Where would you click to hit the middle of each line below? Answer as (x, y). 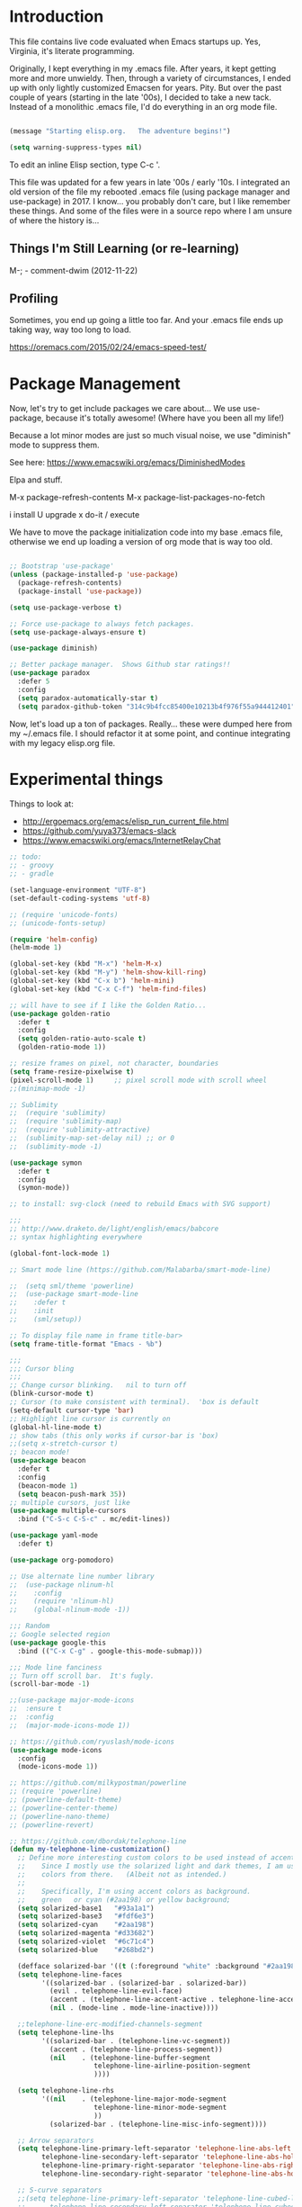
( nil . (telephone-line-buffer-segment (130, 2058)
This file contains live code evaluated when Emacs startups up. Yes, (135, 41)
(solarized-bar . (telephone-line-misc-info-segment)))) (158, 2124)
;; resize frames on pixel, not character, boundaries (114, 1064)
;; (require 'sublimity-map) (66, 1122)
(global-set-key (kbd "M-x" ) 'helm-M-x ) (86, 964)
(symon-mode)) (44, 1188)
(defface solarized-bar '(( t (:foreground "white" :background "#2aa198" (158, 1966)
